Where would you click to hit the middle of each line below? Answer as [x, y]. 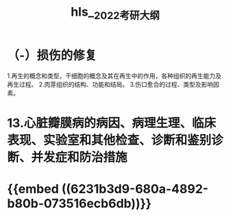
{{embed [33, 189]
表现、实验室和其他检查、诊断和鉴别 [109, 140]
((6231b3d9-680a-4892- [135, 189]
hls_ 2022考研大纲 [115, 13]
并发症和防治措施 [80, 157]
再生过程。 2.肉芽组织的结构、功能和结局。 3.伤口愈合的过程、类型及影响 [110, 84]
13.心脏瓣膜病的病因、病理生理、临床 [111, 123]
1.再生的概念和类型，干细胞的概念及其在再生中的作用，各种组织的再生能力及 [114, 75]
